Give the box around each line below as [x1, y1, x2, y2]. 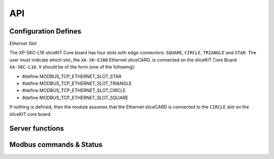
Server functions [9, 124, 64, 133]
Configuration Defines [9, 27, 82, 36]
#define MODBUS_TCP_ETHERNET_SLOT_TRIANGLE [22, 80, 132, 86]
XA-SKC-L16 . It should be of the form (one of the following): [9, 64, 135, 70]
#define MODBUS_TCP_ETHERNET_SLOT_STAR [22, 73, 122, 79]
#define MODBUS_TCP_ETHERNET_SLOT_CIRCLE [22, 87, 126, 93]
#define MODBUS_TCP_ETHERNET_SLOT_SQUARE [22, 94, 129, 101]
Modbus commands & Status [9, 140, 102, 149]
